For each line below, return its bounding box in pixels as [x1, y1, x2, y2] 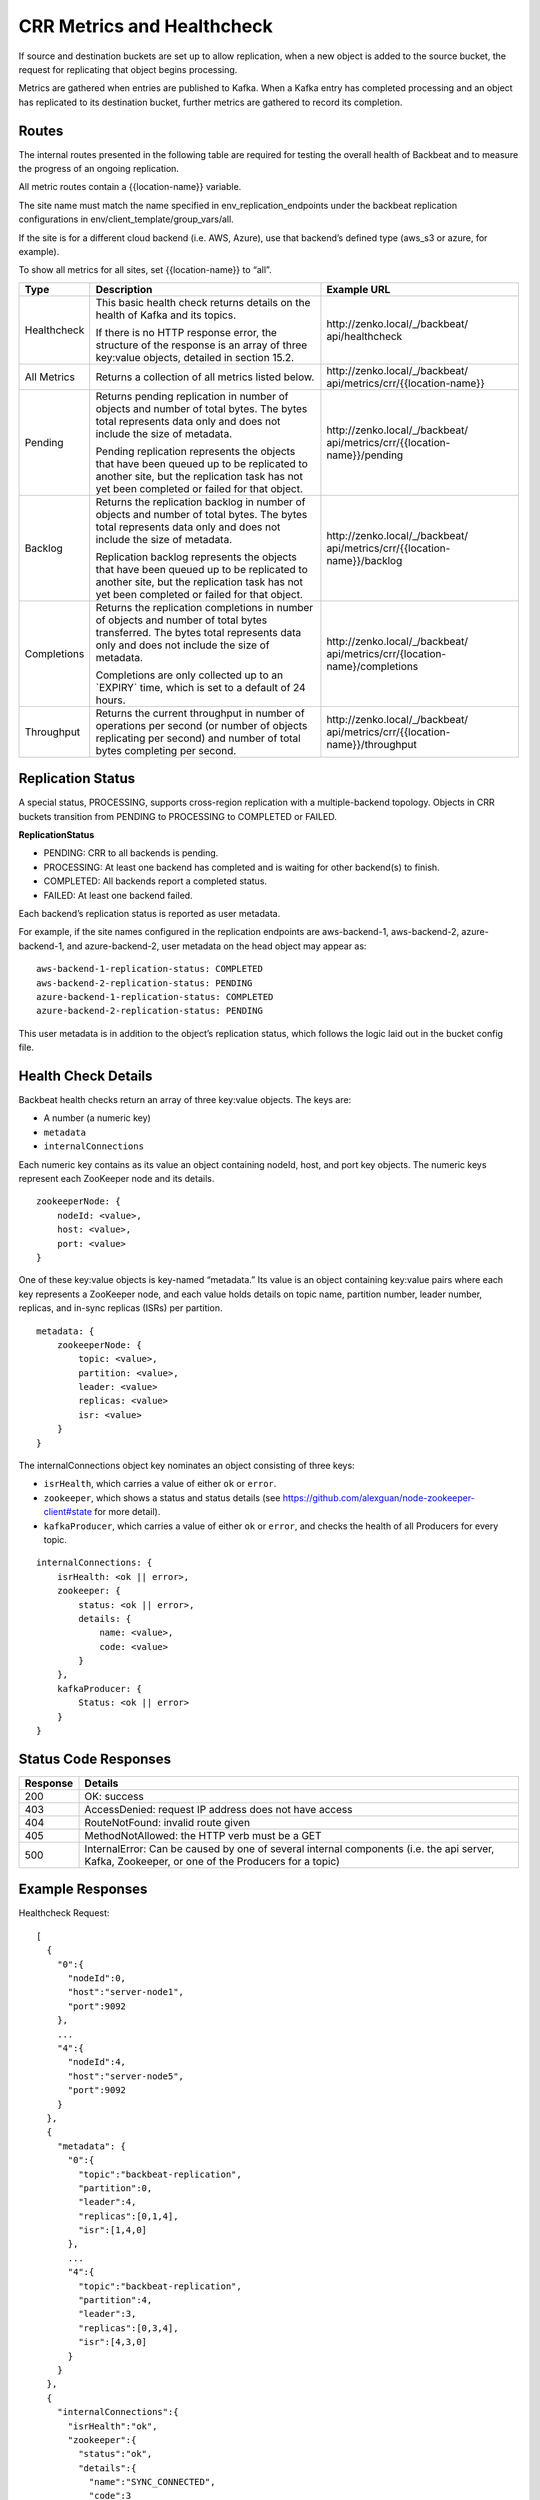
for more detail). [94, 1506, 161, 1518]
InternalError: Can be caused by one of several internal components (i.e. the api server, [84, 1841, 495, 1855]
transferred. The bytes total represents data [95, 625, 302, 639]
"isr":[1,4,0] [78, 2225, 148, 2236]
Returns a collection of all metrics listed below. [95, 370, 315, 384]
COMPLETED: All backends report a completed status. [43, 875, 268, 887]
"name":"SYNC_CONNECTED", [88, 2476, 216, 2488]
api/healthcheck [326, 329, 403, 343]
